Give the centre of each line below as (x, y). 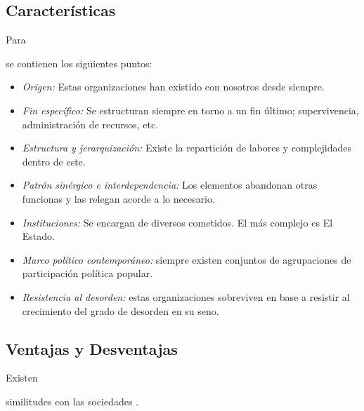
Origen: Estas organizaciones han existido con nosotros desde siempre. (173, 87)
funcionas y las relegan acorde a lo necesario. (118, 198)
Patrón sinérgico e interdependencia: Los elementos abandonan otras (170, 185)
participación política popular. (87, 273)
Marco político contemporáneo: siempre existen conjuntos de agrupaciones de (187, 259)
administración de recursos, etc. (90, 124)
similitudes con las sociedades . (72, 401)
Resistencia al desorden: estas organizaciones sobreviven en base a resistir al (186, 296)
